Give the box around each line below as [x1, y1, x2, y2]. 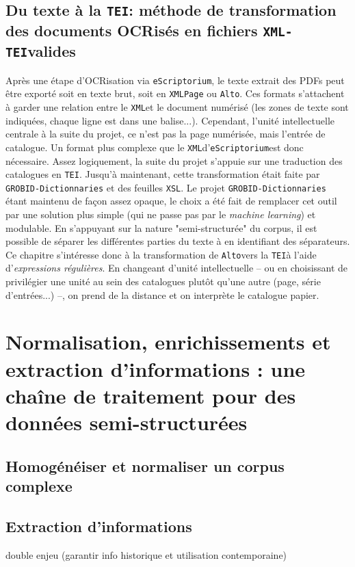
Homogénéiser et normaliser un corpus [5, 455, 285, 476]
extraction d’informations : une [5, 354, 306, 382]
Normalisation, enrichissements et [5, 328, 331, 356]
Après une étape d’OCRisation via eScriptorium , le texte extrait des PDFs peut [5, 72, 345, 87]
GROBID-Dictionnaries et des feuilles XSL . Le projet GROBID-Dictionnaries [5, 180, 326, 194]
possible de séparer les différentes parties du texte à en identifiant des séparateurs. [5, 234, 350, 248]
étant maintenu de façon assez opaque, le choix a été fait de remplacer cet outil [5, 194, 337, 208]
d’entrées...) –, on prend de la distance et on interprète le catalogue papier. [5, 287, 319, 302]
